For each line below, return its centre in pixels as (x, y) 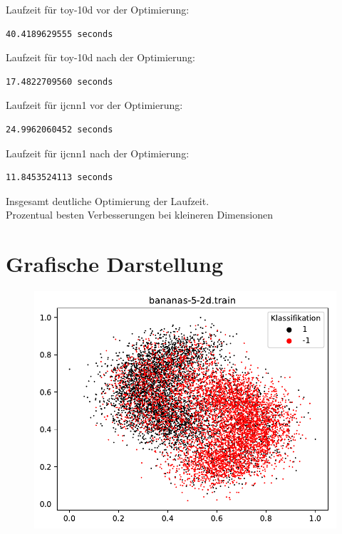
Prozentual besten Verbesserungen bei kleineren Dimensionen (139, 215)
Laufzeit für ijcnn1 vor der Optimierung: (94, 105)
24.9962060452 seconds (59, 129)
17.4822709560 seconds (59, 82)
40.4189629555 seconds (59, 34)
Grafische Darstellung (114, 264)
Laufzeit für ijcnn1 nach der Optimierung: (98, 153)
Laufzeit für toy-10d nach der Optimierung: (100, 57)
